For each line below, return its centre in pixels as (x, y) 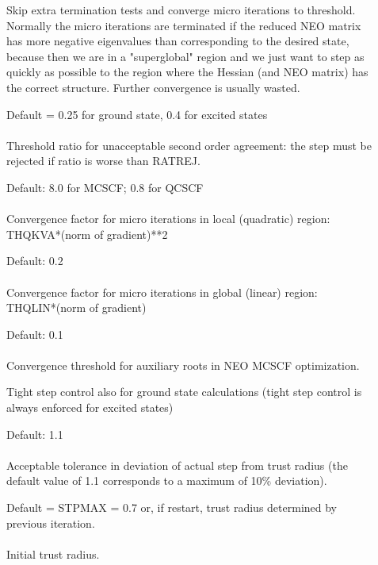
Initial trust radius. (53, 553)
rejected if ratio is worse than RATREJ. (103, 161)
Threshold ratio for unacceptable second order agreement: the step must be (189, 145)
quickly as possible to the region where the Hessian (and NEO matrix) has (187, 72)
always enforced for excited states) (90, 407)
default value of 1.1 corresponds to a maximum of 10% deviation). (167, 480)
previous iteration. (51, 523)
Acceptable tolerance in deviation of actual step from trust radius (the (177, 465)
